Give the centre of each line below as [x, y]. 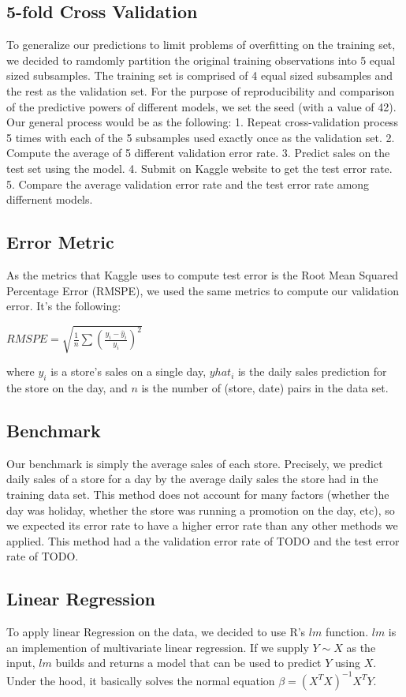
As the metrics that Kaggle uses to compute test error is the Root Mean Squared [203, 274]
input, [21, 663]
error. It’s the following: [64, 306]
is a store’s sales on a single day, [129, 371]
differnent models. [50, 199]
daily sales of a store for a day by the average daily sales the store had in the [192, 479]
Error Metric [60, 242]
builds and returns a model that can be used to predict [188, 663]
